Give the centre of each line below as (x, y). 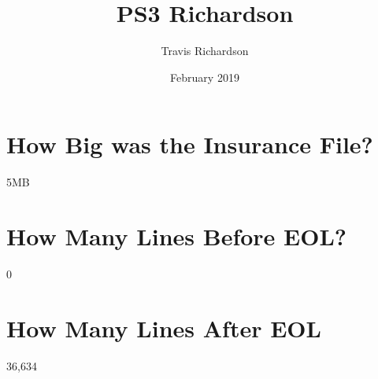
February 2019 (205, 77)
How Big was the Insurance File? (190, 144)
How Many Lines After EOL (164, 327)
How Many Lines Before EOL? (177, 236)
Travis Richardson (205, 51)
